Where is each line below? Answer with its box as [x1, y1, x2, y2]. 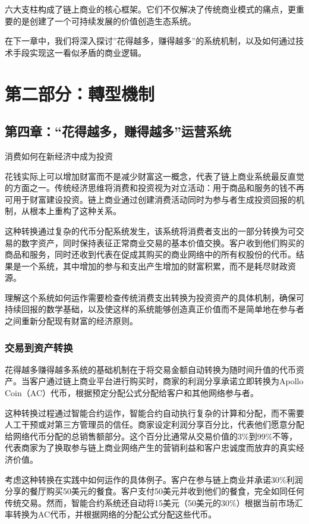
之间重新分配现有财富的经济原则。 [5, 315, 138, 327]
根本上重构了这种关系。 [29, 205, 121, 217]
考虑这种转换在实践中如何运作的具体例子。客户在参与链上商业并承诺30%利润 [5, 473, 303, 485]
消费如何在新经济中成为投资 [5, 149, 113, 162]
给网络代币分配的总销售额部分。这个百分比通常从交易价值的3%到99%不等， [5, 429, 298, 442]
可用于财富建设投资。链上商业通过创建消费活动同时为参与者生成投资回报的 [5, 193, 296, 205]
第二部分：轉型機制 [5, 81, 155, 105]
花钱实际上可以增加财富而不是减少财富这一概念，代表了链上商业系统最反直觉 [5, 170, 304, 182]
